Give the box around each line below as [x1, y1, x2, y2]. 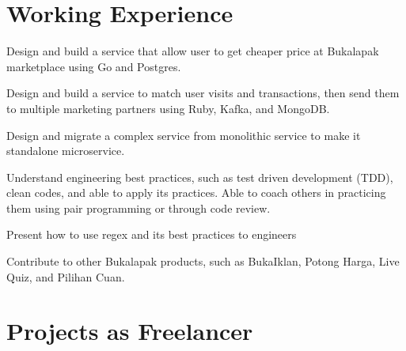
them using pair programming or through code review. [6, 199, 271, 216]
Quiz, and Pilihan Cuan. [6, 268, 125, 285]
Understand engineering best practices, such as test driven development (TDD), [6, 168, 393, 185]
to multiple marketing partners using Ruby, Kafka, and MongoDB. [6, 100, 330, 116]
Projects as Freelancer [6, 315, 253, 347]
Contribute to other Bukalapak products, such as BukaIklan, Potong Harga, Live [6, 253, 400, 270]
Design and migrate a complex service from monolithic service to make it [6, 126, 361, 143]
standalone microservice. [6, 142, 125, 159]
